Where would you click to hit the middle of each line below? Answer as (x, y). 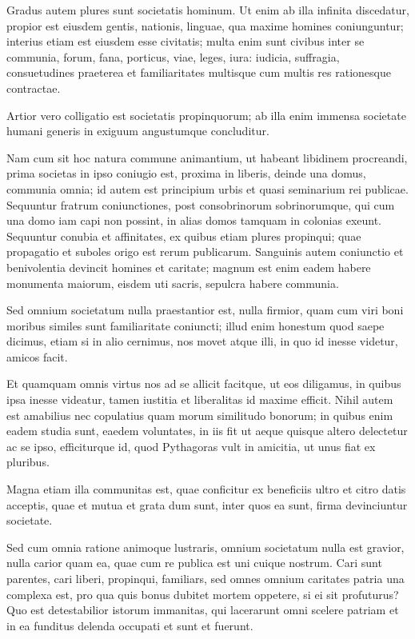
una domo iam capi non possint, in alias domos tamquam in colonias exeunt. (194, 220)
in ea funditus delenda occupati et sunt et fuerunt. (130, 625)
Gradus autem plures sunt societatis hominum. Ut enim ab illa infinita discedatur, (208, 10)
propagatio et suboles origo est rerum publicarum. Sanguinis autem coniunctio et (205, 252)
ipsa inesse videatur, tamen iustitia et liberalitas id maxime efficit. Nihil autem (200, 399)
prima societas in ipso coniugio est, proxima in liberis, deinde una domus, (186, 173)
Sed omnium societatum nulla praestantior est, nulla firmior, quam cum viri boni (205, 310)
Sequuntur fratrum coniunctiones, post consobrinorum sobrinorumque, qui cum (201, 204)
